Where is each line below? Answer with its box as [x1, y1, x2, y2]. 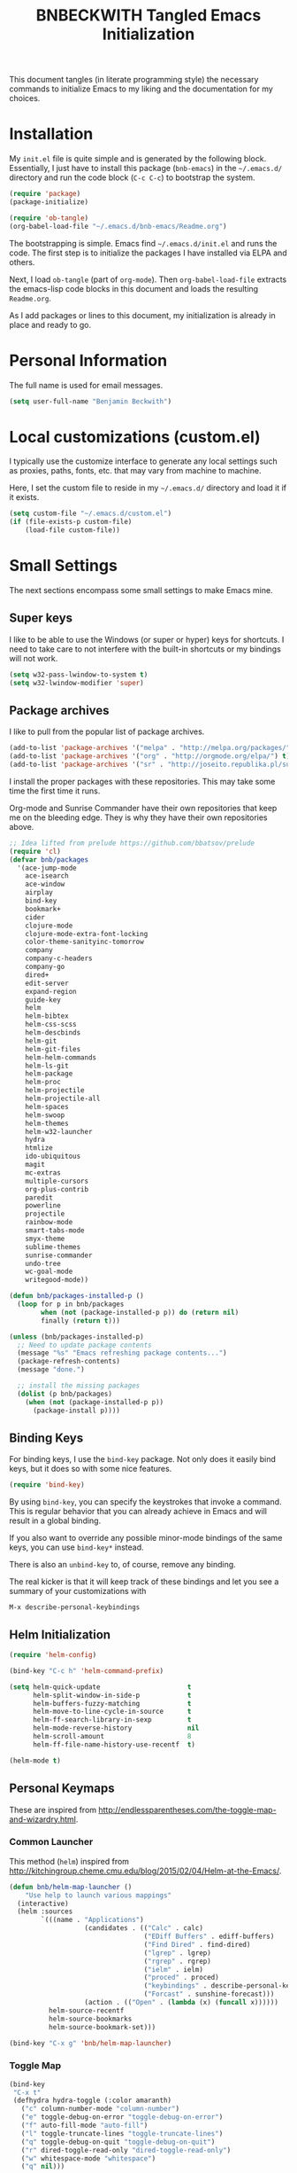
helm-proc [25, 1078, 62, 1087]
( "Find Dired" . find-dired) [143, 1940, 251, 1949]
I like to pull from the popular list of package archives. [9, 726, 205, 737]
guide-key [25, 995, 62, 1004]
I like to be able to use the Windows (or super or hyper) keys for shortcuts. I [9, 634, 285, 645]
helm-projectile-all [25, 1094, 101, 1104]
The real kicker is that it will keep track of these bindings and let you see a [9, 1576, 279, 1587]
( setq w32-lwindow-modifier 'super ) [9, 678, 144, 687]
